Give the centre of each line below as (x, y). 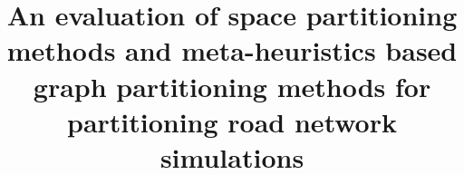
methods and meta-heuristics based (232, 50)
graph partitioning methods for (232, 86)
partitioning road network (232, 121)
